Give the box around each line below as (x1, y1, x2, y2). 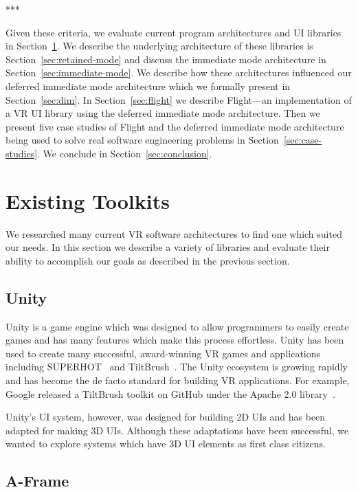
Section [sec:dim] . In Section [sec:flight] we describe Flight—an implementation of (5, 92, 352, 107)
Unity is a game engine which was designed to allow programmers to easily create (5, 319, 349, 333)
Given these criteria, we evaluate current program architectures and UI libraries (5, 25, 342, 39)
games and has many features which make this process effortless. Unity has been (5, 333, 344, 347)
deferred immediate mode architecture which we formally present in (5, 78, 291, 93)
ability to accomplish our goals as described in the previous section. (5, 253, 290, 267)
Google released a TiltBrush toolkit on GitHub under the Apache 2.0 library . (5, 386, 335, 401)
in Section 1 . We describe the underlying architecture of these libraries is (5, 38, 313, 53)
